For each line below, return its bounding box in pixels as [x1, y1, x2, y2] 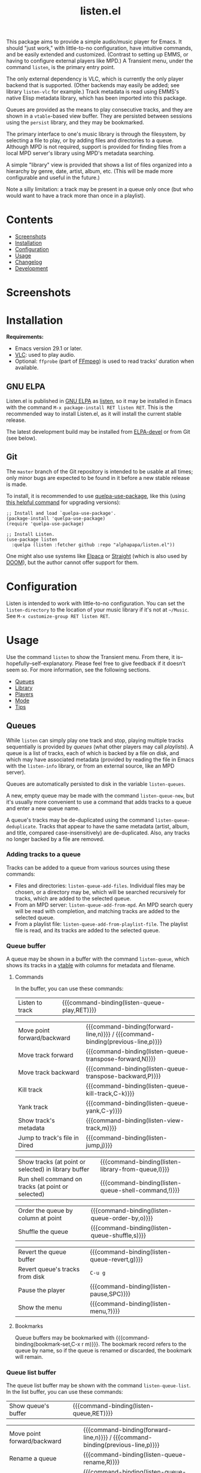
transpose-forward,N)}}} [86, 1055, 156, 1063]
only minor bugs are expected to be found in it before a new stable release [6, 474, 190, 481]
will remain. [14, 1353, 44, 1361]
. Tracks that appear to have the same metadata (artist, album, [35, 822, 190, 830]
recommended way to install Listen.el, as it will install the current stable [6, 410, 182, 418]
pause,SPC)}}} [90, 1290, 130, 1298]
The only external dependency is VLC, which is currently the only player [6, 75, 184, 82]
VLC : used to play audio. [14, 351, 76, 359]
